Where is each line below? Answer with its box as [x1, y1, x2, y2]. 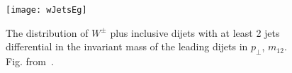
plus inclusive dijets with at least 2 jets [110, 25, 280, 40]
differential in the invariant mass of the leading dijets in [6, 39, 248, 54]
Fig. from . [6, 54, 54, 69]
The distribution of [6, 25, 89, 40]
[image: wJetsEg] [6, 5, 87, 15]
